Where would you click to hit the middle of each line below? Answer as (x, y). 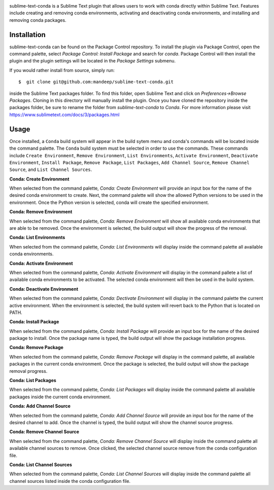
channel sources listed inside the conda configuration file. (70, 481)
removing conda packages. (38, 20)
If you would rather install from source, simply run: (62, 70)
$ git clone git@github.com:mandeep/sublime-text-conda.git (96, 82)
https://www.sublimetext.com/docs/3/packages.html (64, 115)
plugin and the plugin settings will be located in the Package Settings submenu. (93, 61)
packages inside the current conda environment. (60, 397)
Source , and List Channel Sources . (51, 169)
